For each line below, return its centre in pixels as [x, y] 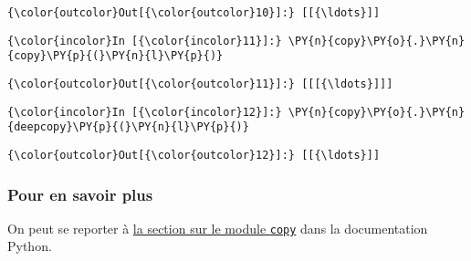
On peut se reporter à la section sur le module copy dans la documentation [218, 228]
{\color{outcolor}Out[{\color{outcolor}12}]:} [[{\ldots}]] [194, 155]
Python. [30, 246]
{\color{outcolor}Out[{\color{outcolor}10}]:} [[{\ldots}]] [194, 13]
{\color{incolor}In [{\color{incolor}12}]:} [145, 112]
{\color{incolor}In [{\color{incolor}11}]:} [145, 41]
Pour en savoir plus [80, 194]
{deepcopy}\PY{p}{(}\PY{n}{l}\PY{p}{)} [128, 127]
